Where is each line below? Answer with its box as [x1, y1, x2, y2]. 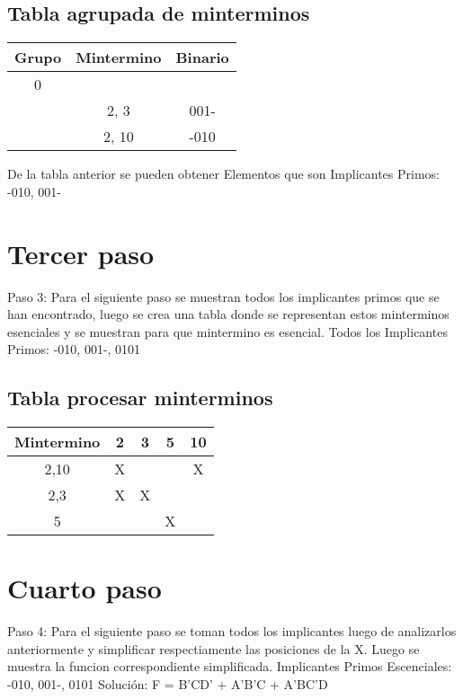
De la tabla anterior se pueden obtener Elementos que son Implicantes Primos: [7, 164, 440, 183]
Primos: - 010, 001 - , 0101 [7, 340, 141, 358]
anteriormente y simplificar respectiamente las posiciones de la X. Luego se [7, 639, 420, 658]
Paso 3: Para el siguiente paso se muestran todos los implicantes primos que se [7, 287, 440, 305]
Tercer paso [7, 234, 155, 271]
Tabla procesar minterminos [7, 384, 273, 411]
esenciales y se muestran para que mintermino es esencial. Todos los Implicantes [7, 322, 448, 341]
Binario [175, 47, 229, 68]
